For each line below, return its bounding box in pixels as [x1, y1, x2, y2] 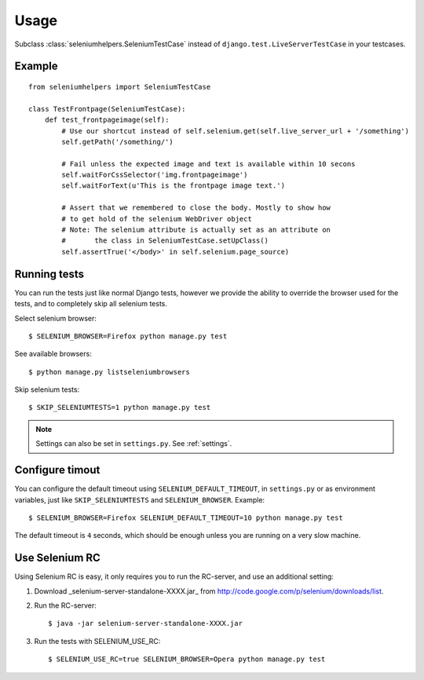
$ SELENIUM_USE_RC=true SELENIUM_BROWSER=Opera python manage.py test [48, 655, 326, 664]
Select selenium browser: [14, 313, 97, 323]
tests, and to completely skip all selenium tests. [14, 299, 168, 309]
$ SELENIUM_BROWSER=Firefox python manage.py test [28, 331, 228, 341]
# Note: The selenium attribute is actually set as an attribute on [61, 225, 331, 235]
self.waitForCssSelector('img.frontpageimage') [61, 170, 248, 180]
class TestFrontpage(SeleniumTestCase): [28, 104, 186, 113]
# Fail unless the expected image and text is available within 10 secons [61, 159, 356, 168]
